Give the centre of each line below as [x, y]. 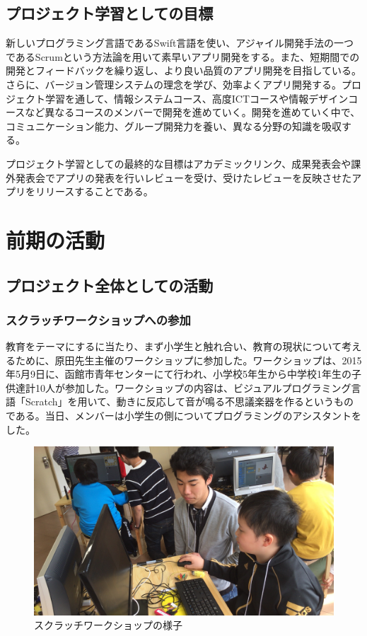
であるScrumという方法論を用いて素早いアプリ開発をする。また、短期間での [183, 56]
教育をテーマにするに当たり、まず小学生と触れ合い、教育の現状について [174, 346]
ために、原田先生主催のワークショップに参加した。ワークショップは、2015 [188, 360]
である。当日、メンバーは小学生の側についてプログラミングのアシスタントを [183, 416]
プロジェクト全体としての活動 [110, 285]
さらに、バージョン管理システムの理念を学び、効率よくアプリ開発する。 [174, 84]
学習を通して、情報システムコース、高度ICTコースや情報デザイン [197, 98]
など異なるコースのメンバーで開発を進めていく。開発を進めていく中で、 [193, 112]
